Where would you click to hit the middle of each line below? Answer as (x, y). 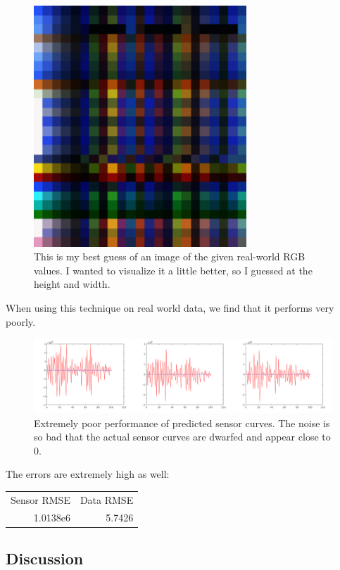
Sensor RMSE (40, 499)
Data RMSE (107, 499)
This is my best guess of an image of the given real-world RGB (170, 256)
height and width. (72, 284)
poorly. (21, 321)
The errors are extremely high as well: (88, 474)
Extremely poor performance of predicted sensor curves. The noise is (182, 423)
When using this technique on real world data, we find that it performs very (170, 307)
